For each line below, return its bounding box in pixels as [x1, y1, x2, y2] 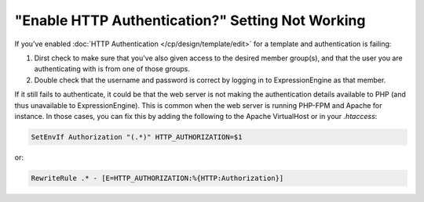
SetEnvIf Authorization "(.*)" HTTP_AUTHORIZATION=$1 [31, 132, 243, 141]
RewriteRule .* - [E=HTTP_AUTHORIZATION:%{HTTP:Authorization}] [31, 173, 284, 182]
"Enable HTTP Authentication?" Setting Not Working [14, 12, 366, 29]
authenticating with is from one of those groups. [34, 64, 190, 74]
